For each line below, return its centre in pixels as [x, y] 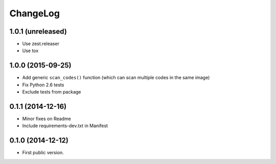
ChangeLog [34, 13]
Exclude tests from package [52, 92]
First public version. [43, 153]
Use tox [30, 51]
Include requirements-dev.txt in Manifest [65, 126]
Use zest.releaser [41, 44]
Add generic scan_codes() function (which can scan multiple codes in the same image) [116, 78]
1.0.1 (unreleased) [38, 31]
